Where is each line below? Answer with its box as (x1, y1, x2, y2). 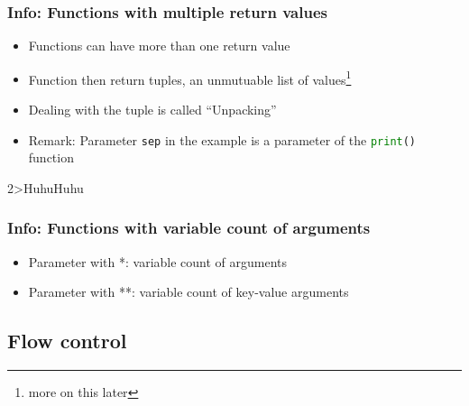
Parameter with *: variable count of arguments (28, 252, 288, 271)
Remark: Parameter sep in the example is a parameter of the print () (28, 130, 417, 149)
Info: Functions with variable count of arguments (7, 217, 371, 239)
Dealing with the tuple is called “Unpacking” (28, 100, 277, 119)
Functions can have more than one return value (28, 36, 290, 55)
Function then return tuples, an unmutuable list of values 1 (28, 67, 352, 88)
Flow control (7, 327, 127, 355)
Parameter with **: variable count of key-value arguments (28, 282, 349, 301)
